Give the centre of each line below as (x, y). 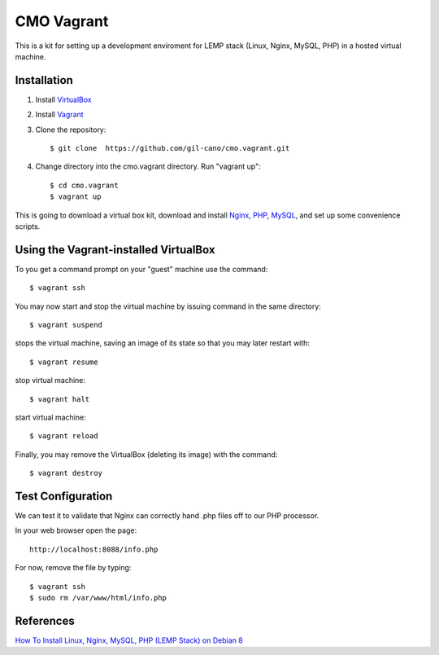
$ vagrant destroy (66, 473)
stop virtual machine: (50, 380)
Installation (44, 80)
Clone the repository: (71, 130)
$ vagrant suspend (66, 325)
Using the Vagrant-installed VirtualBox (115, 250)
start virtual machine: (50, 417)
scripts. (28, 226)
